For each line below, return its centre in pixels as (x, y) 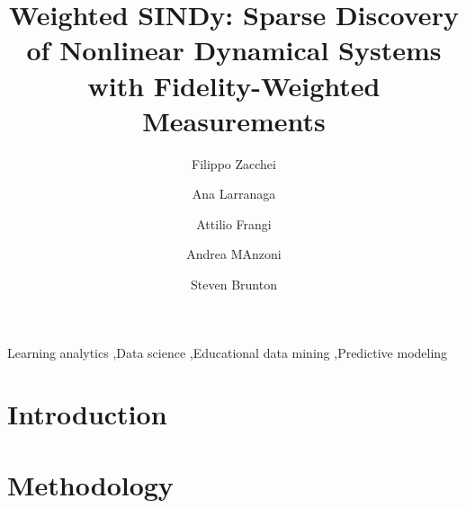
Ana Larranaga (234, 194)
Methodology (90, 484)
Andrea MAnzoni (234, 254)
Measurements (234, 120)
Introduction (87, 414)
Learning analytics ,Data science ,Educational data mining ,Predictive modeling (228, 352)
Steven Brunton (234, 285)
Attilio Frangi (234, 223)
